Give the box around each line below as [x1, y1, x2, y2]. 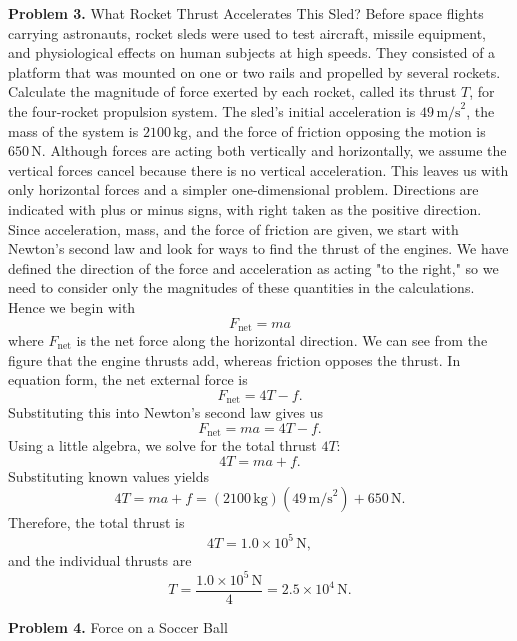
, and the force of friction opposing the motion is [187, 120, 486, 141]
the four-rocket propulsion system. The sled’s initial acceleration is [8, 100, 416, 121]
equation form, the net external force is [8, 369, 248, 390]
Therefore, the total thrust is [8, 512, 185, 533]
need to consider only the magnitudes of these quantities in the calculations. [8, 277, 475, 298]
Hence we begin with [8, 296, 136, 317]
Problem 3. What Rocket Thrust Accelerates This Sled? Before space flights [8, 3, 484, 23]
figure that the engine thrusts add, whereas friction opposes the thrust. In [8, 349, 461, 370]
